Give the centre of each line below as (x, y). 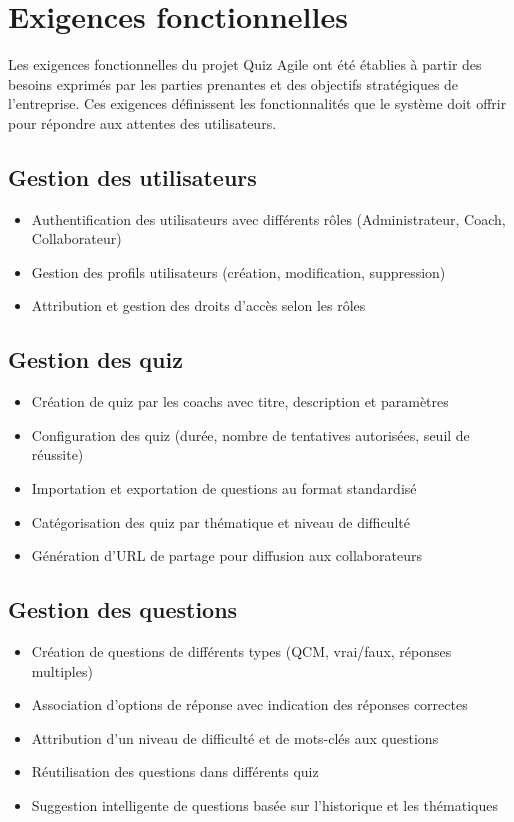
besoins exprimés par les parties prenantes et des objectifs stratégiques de (233, 83)
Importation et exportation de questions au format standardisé (224, 488)
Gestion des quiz (95, 359)
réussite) (57, 454)
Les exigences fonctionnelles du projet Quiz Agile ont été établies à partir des (245, 64)
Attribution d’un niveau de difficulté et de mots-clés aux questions (235, 737)
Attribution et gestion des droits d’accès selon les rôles (198, 305)
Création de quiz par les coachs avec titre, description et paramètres (240, 401)
